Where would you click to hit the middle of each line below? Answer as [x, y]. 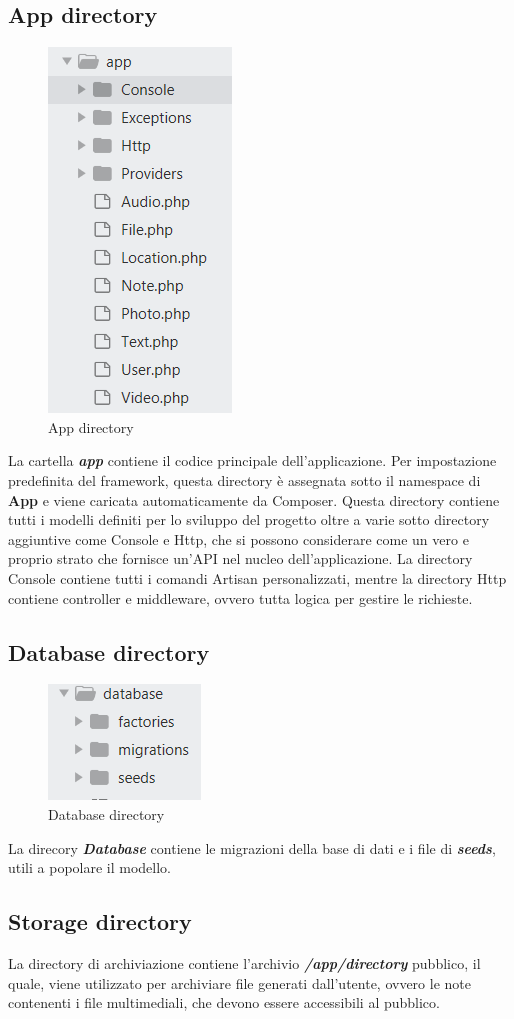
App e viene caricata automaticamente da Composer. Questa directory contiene [254, 499]
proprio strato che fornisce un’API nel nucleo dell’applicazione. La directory [240, 558]
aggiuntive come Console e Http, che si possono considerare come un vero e [238, 538]
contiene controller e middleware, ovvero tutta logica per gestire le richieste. [240, 597]
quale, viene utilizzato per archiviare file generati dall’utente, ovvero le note [239, 982]
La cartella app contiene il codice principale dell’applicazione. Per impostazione [252, 460]
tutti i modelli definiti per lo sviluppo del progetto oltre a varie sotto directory [249, 519]
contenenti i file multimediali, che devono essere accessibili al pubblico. [224, 1002]
